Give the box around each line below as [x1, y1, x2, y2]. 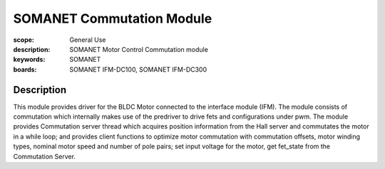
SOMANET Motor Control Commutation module [69, 45, 208, 53]
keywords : [13, 55, 46, 64]
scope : [13, 36, 35, 44]
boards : [13, 65, 37, 74]
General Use [69, 36, 106, 44]
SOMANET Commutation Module [13, 11, 212, 26]
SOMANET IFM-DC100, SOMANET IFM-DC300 [69, 65, 207, 74]
